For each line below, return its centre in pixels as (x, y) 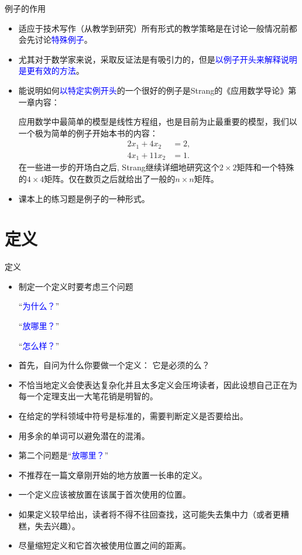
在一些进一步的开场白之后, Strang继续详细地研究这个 (119, 167)
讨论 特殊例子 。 (64, 40)
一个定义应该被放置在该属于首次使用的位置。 (104, 494)
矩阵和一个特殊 (265, 167)
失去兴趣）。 (57, 525)
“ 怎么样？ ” (39, 345)
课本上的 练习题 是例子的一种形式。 (84, 198)
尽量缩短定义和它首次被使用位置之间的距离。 (104, 545)
